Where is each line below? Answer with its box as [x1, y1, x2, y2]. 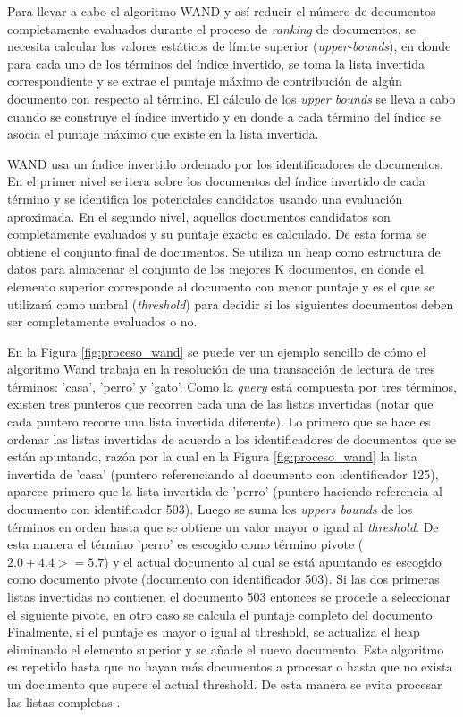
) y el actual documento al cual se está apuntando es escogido [104, 552, 442, 570]
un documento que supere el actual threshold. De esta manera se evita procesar [7, 674, 442, 693]
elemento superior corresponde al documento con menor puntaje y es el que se [7, 276, 435, 295]
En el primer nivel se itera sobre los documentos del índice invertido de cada [7, 172, 425, 190]
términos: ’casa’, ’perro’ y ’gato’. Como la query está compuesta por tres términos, [7, 376, 457, 395]
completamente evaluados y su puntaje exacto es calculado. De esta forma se [7, 224, 427, 243]
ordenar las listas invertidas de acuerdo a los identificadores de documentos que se [7, 429, 457, 448]
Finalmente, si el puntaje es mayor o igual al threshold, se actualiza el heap [7, 622, 420, 641]
